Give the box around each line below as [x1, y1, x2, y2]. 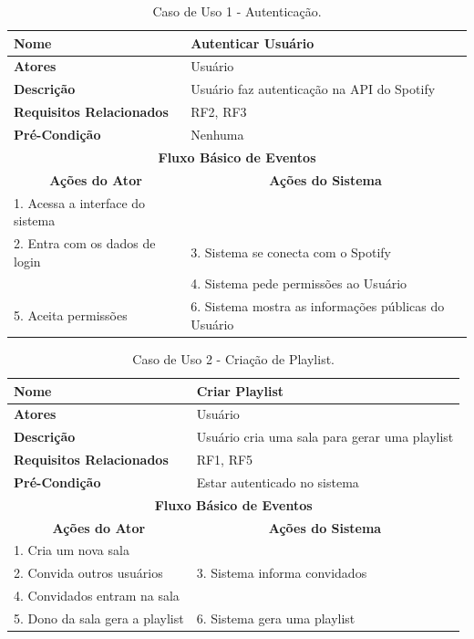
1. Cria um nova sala [14, 540, 129, 560]
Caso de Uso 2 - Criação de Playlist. [132, 349, 335, 368]
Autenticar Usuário [191, 33, 314, 52]
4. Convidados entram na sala [14, 586, 180, 605]
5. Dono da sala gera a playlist [14, 608, 184, 627]
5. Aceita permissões [14, 306, 128, 325]
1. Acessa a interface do [14, 193, 146, 212]
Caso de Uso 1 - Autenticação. [152, 2, 322, 20]
